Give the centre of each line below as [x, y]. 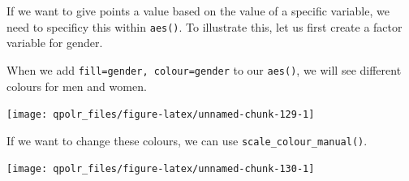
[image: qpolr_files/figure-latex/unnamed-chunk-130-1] [161, 169]
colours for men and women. [77, 86]
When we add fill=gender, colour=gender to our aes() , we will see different [204, 69]
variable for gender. [55, 43]
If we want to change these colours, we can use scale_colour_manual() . [187, 140]
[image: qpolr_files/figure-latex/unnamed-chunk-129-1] [161, 115]
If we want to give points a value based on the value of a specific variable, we [198, 11]
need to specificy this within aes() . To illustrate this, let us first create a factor [204, 26]
